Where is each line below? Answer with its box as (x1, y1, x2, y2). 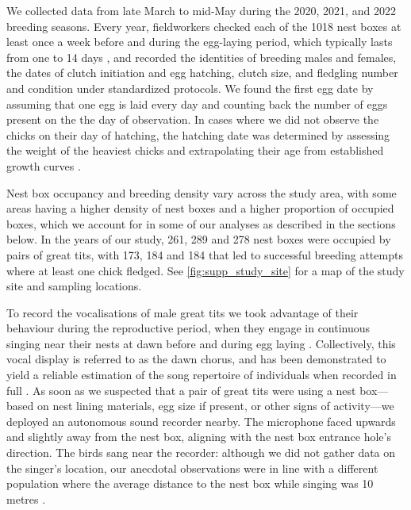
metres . (6, 490, 46, 507)
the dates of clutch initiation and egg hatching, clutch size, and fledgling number (6, 64, 398, 81)
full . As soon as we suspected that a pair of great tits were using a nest (6, 382, 356, 398)
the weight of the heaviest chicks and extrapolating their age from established (6, 142, 384, 159)
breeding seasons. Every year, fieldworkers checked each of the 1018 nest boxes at (6, 17, 401, 34)
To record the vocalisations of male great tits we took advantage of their (6, 304, 359, 320)
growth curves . (6, 157, 81, 174)
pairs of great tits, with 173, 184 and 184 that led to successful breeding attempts (6, 246, 403, 263)
